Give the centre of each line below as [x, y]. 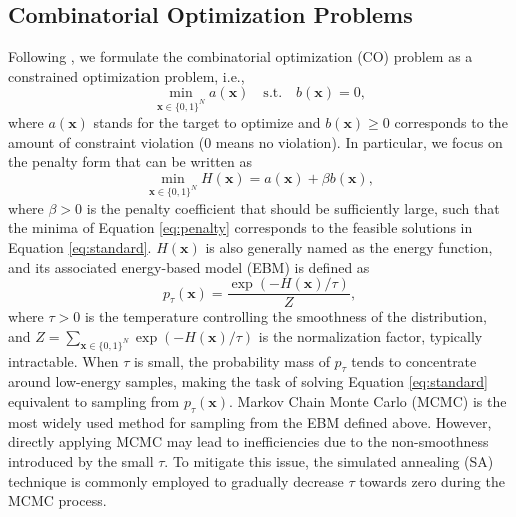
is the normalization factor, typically [370, 335]
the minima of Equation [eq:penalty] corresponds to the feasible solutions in [240, 227]
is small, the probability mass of [231, 360]
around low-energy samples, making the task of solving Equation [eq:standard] [248, 381]
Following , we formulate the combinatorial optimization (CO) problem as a [240, 56]
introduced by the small [81, 460]
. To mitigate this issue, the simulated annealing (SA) [329, 460]
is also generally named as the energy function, [349, 246]
